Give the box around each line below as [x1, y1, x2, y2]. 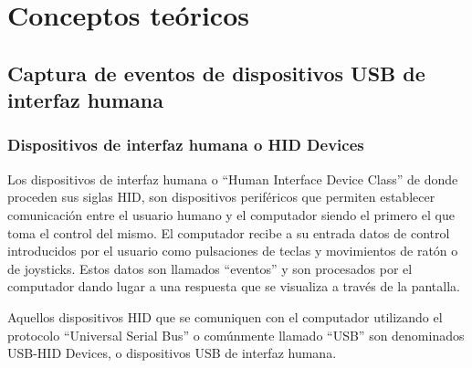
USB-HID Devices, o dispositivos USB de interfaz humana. [7, 343, 337, 363]
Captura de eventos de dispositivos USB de [7, 58, 425, 87]
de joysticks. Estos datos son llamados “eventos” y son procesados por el [7, 258, 413, 278]
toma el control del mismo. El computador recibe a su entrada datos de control [7, 223, 450, 242]
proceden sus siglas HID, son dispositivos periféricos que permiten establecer [7, 187, 435, 206]
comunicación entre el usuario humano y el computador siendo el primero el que [7, 205, 455, 224]
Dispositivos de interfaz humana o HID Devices [7, 133, 364, 156]
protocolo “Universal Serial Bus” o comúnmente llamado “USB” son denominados [7, 325, 465, 344]
